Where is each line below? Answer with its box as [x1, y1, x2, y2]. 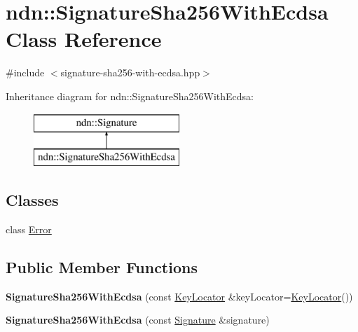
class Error [6, 221, 52, 236]
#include [6, 65, 45, 80]
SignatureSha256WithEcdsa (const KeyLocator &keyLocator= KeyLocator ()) [6, 289, 353, 303]
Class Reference [6, 25, 162, 53]
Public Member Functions [6, 256, 198, 277]
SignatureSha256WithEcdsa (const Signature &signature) [6, 312, 270, 327]
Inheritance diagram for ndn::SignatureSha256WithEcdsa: [6, 88, 254, 103]
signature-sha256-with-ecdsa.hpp [60, 65, 200, 80]
